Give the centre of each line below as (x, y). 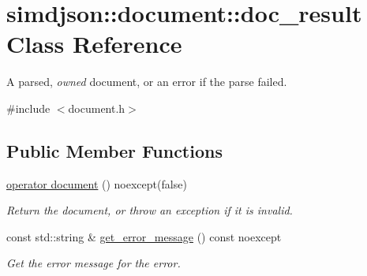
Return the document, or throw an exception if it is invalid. (150, 210)
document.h (97, 108)
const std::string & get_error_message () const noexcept (144, 236)
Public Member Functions (114, 150)
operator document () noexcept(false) (97, 183)
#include (28, 108)
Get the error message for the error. (94, 263)
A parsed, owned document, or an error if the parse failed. (147, 82)
